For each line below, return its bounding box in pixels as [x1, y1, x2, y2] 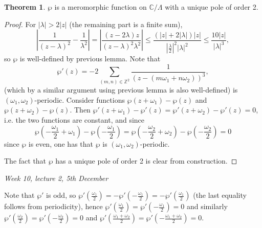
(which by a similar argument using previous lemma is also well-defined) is [4, 84, 238, 95]
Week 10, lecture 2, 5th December [4, 172, 108, 183]
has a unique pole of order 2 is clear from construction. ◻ [55, 155, 237, 166]
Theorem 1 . [4, 2, 46, 12]
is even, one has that [28, 138, 94, 149]
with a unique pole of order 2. [165, 2, 258, 12]
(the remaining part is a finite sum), [69, 18, 183, 29]
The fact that [4, 155, 47, 166]
